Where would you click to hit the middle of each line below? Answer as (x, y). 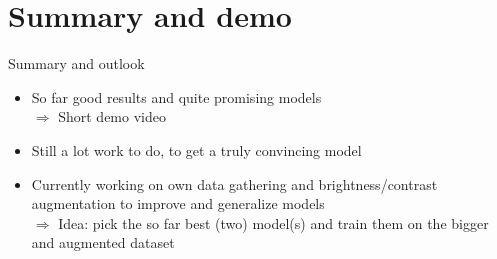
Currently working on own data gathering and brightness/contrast (234, 183)
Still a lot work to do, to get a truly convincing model (196, 149)
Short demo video (112, 116)
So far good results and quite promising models (176, 96)
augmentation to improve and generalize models (178, 203)
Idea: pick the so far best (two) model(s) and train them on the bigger (273, 222)
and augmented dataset (103, 242)
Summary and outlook (76, 63)
